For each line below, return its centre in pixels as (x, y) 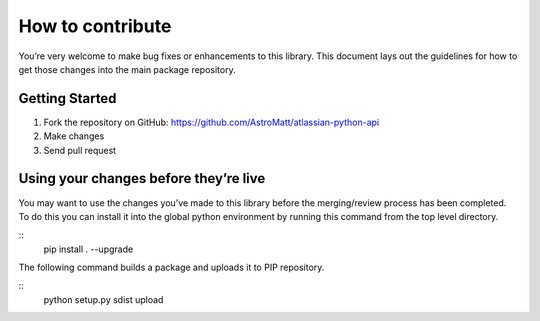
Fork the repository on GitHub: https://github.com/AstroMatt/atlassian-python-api (211, 122)
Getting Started (67, 98)
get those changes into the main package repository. (127, 69)
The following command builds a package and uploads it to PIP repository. (171, 267)
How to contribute (95, 26)
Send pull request (80, 150)
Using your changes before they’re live (142, 178)
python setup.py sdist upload (103, 299)
